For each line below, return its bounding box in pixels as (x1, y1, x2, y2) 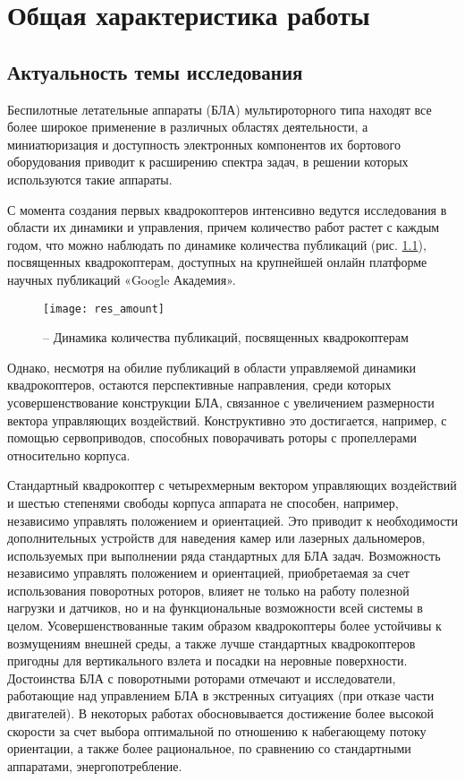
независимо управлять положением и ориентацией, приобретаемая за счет (7, 563, 410, 582)
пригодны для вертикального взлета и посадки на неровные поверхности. (7, 651, 408, 670)
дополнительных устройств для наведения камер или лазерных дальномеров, (7, 528, 426, 547)
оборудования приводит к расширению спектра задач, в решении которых (7, 152, 409, 171)
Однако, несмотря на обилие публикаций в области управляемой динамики (7, 357, 417, 376)
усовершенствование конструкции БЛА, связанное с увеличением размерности (7, 392, 435, 411)
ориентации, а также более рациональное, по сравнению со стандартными (7, 739, 411, 758)
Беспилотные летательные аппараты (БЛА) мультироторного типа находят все (7, 99, 432, 118)
